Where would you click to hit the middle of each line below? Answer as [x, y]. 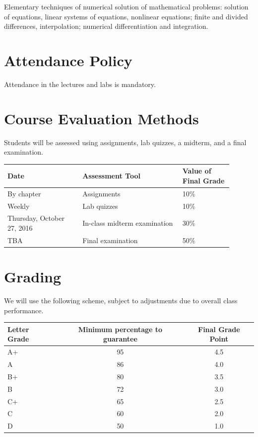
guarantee [120, 339]
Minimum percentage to [120, 329]
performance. [24, 310]
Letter [18, 329]
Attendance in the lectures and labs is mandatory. [80, 84]
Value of [197, 171]
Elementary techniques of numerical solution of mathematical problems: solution [126, 6]
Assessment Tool [111, 176]
